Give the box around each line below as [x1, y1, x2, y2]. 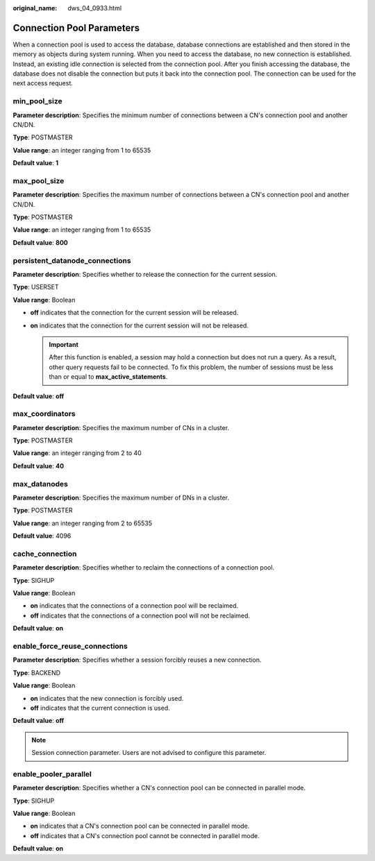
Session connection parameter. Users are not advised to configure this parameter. [31, 749, 267, 757]
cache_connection [12, 549, 77, 559]
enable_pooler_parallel [12, 769, 92, 778]
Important [49, 340, 79, 348]
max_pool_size [12, 176, 65, 185]
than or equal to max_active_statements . [49, 373, 168, 381]
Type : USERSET [12, 283, 59, 291]
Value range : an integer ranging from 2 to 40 [12, 449, 142, 457]
